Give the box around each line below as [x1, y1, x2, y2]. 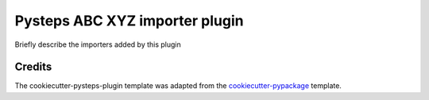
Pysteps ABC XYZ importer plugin [14, 12, 244, 29]
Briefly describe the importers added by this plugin [14, 40, 182, 49]
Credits [14, 60, 52, 74]
